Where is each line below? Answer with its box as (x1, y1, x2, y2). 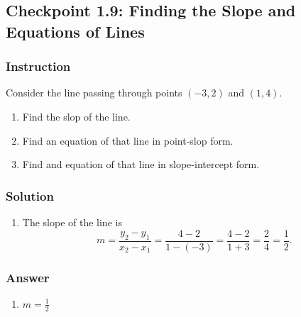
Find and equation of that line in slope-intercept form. (22, 157, 260, 172)
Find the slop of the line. (22, 109, 131, 123)
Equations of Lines (6, 20, 145, 42)
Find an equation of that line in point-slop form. (22, 133, 234, 148)
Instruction (6, 57, 71, 75)
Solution (6, 187, 54, 204)
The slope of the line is (22, 214, 122, 229)
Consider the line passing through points (6, 85, 182, 100)
